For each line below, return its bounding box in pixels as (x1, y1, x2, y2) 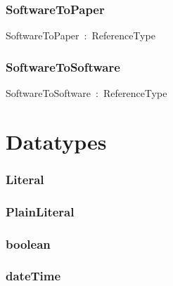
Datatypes (6, 126, 107, 155)
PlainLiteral (6, 202, 75, 220)
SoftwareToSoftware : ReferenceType (6, 86, 167, 100)
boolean (6, 235, 51, 252)
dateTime (6, 267, 61, 285)
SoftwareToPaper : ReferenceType (6, 28, 155, 43)
